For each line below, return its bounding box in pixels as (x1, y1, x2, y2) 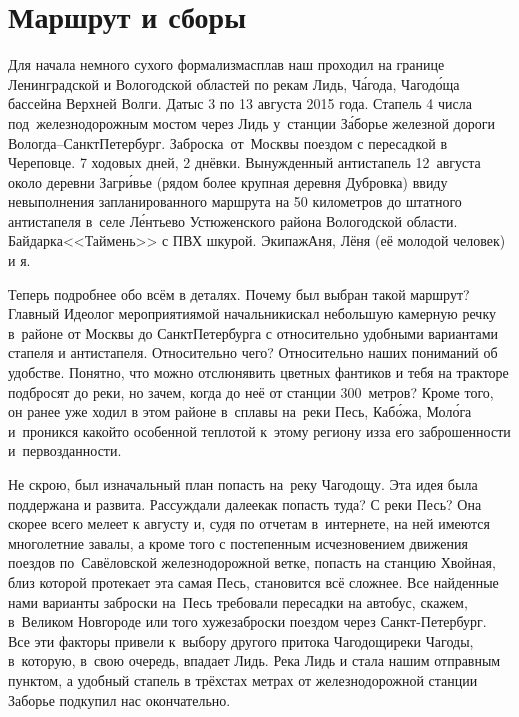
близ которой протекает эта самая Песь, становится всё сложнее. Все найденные (8, 571, 499, 592)
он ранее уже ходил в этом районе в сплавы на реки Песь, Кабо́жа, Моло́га (8, 401, 472, 422)
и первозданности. (8, 440, 122, 461)
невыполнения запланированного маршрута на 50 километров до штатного (8, 191, 462, 212)
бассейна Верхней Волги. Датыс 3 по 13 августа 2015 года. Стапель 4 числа (8, 93, 472, 114)
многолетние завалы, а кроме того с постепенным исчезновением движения (8, 532, 468, 553)
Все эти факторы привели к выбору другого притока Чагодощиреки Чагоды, (8, 630, 474, 651)
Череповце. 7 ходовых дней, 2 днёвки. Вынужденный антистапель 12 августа (8, 152, 481, 173)
